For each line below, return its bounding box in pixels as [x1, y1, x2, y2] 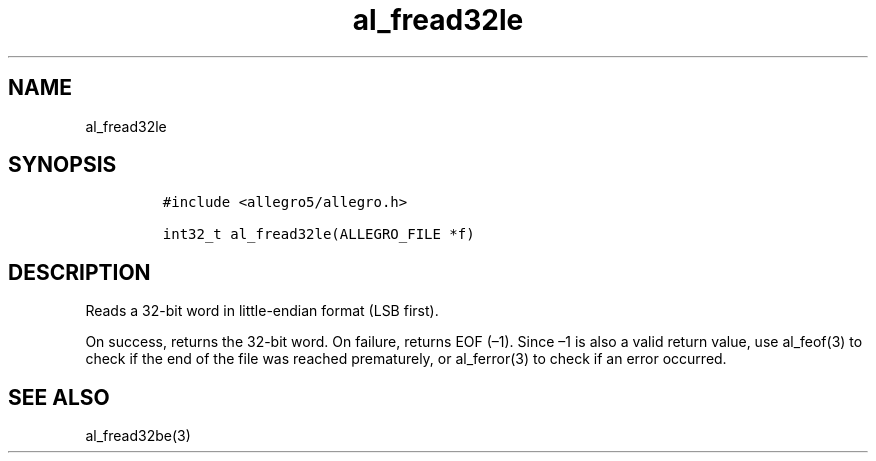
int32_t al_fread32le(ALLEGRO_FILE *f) [162, 226, 475, 243]
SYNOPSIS [8, 152, 117, 178]
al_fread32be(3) [85, 427, 191, 445]
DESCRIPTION [8, 259, 151, 285]
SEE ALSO [8, 384, 110, 410]
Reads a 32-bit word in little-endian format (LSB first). [85, 302, 439, 320]
